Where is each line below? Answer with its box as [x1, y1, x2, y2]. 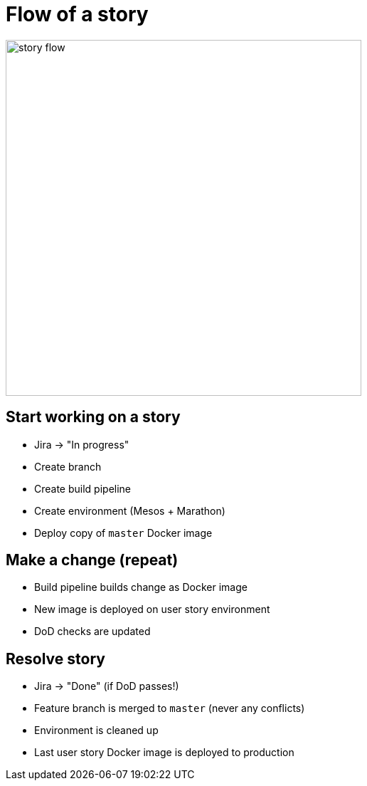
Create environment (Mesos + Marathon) [34, 504, 225, 517]
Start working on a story [6, 408, 181, 426]
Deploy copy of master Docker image [34, 526, 213, 539]
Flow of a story [6, 2, 149, 26]
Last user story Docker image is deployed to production [34, 746, 294, 759]
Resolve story [6, 649, 105, 668]
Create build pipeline [34, 482, 132, 495]
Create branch [34, 460, 102, 473]
